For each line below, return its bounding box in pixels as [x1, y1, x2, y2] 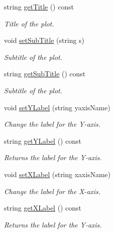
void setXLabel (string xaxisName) [4, 169, 111, 179]
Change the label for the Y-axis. [4, 119, 101, 129]
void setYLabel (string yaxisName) [4, 102, 111, 112]
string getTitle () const [4, 1, 74, 11]
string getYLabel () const [4, 135, 82, 146]
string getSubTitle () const [4, 68, 86, 79]
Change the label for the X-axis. [4, 186, 101, 196]
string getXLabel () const [4, 203, 82, 213]
